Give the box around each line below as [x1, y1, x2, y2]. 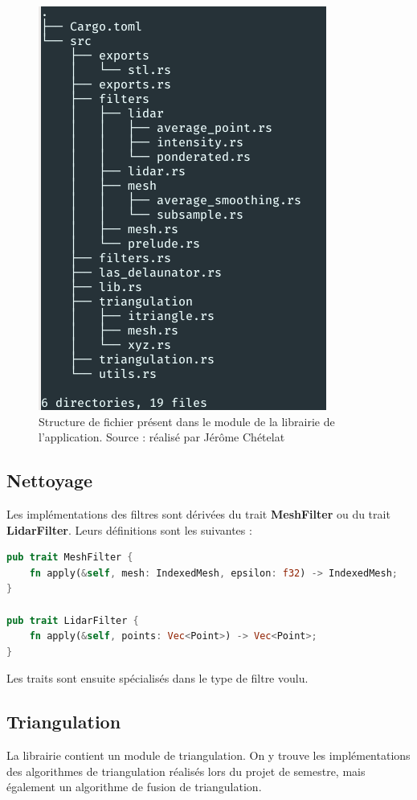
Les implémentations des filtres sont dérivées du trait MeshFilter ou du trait [6, 505, 390, 522]
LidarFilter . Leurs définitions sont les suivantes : [6, 521, 252, 538]
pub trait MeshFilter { [6, 552, 133, 564]
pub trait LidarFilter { [6, 614, 139, 626]
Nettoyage [6, 468, 93, 493]
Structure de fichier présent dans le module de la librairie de [39, 412, 335, 429]
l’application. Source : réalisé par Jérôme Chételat [39, 429, 285, 445]
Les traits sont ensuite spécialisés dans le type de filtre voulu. [6, 670, 309, 687]
